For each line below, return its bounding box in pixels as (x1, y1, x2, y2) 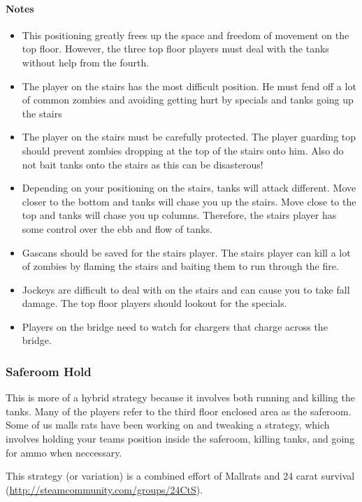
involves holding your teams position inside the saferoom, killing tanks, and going (6, 431, 355, 446)
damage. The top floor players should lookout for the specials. (22, 296, 287, 310)
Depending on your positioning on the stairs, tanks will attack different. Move (22, 180, 356, 195)
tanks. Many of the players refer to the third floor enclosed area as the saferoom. (6, 403, 352, 418)
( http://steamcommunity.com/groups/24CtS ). (6, 482, 203, 496)
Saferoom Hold (6, 363, 92, 380)
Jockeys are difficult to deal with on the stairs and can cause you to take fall (22, 282, 350, 296)
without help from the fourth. (22, 55, 150, 69)
